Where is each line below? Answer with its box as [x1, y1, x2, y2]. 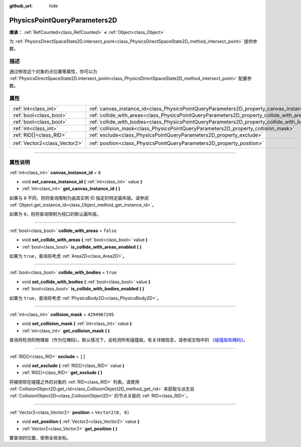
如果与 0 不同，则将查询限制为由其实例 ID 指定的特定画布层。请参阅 [9, 195, 149, 201]
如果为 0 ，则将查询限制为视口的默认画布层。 [9, 211, 101, 217]
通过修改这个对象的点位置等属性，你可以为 [9, 68, 97, 74]
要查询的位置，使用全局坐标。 [9, 435, 71, 441]
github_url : [9, 3, 33, 9]
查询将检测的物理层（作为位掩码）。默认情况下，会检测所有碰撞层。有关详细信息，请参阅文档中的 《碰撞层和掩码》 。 [9, 337, 248, 343]
